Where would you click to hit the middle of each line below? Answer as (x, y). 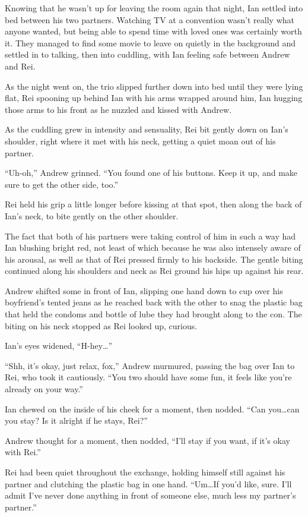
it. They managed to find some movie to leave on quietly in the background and (150, 42)
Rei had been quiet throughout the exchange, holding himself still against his (145, 472)
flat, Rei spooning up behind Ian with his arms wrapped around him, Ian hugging (154, 98)
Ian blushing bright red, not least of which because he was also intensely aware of (153, 248)
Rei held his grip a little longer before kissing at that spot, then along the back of (153, 204)
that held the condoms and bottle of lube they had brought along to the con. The (153, 314)
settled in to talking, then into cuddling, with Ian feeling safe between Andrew (147, 54)
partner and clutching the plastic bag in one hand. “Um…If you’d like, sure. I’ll (148, 483)
